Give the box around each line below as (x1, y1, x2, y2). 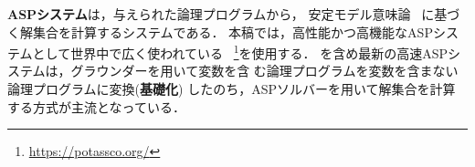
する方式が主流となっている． (7, 97, 185, 116)
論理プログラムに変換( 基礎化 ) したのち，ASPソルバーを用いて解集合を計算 (7, 79, 456, 99)
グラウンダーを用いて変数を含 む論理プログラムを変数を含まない (70, 61, 459, 80)
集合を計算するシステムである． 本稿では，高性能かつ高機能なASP (32, 22, 433, 41)
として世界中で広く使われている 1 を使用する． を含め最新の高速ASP (32, 41, 449, 62)
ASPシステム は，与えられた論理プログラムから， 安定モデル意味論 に (7, 5, 435, 23)
